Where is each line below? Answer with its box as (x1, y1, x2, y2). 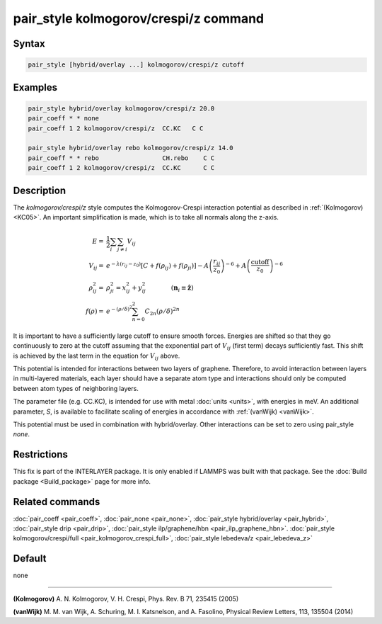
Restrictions (13, 448, 69, 460)
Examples (13, 81, 58, 93)
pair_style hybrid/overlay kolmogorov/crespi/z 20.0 (28, 104, 215, 113)
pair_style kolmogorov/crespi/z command (13, 11, 265, 26)
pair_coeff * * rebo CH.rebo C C (28, 154, 215, 162)
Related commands (13, 496, 100, 508)
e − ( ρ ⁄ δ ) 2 (106, 305, 132, 315)
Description (13, 184, 66, 196)
